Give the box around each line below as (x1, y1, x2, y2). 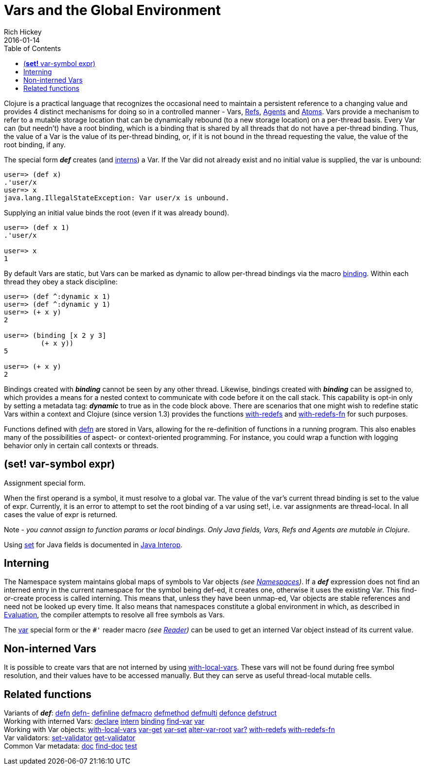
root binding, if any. (4, 140, 66, 149)
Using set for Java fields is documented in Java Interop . (4, 540, 183, 549)
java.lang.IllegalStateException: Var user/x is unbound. (4, 193, 230, 202)
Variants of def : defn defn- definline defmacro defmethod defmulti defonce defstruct (4, 709, 277, 717)
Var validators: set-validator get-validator (4, 734, 136, 742)
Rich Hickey (4, 27, 42, 36)
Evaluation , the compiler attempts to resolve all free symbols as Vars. (4, 611, 225, 619)
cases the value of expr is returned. (4, 510, 118, 519)
